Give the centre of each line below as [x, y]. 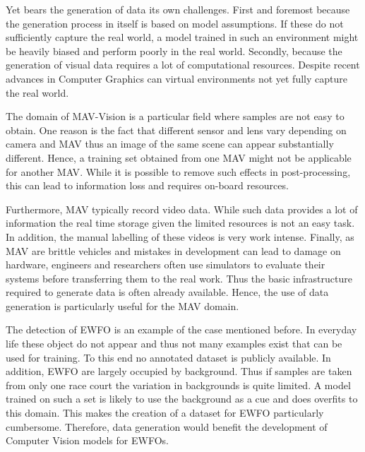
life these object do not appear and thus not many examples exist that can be [174, 344]
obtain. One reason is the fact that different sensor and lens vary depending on [176, 130]
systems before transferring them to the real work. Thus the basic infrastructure [179, 278]
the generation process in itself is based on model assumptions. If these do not [175, 23]
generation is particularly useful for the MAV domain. [122, 305]
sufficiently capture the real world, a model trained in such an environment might [182, 37]
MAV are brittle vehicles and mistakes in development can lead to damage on [173, 250]
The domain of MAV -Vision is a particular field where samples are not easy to [175, 116]
